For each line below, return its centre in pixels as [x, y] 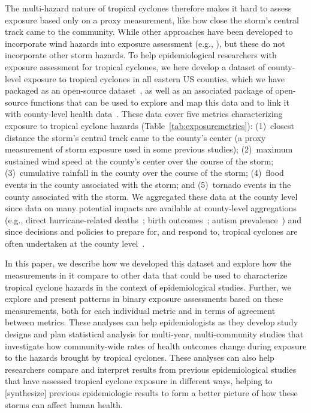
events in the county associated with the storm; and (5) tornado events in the [148, 184]
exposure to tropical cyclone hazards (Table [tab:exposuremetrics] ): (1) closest [150, 125]
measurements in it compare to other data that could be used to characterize [146, 275]
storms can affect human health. [64, 404]
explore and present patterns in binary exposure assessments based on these [144, 299]
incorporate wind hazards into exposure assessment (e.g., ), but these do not [145, 43]
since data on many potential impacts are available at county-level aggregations [151, 208]
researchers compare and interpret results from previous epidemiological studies [151, 369]
